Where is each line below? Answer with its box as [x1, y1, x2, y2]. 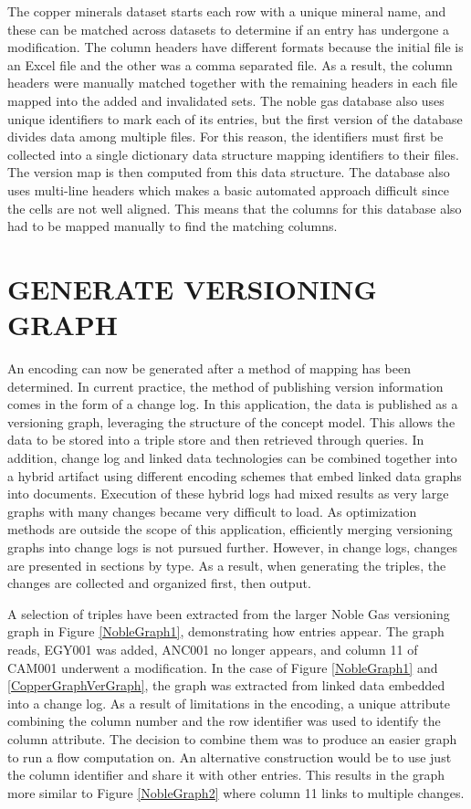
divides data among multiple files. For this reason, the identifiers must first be [7, 127, 444, 146]
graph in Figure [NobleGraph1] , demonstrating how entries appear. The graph [7, 622, 445, 641]
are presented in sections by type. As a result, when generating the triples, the [7, 555, 446, 574]
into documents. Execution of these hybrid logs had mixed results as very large [7, 484, 449, 503]
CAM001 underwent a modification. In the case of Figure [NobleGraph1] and [7, 657, 438, 677]
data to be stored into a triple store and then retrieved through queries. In [7, 430, 424, 449]
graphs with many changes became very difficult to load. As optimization [7, 501, 417, 520]
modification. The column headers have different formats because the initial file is [7, 37, 464, 57]
